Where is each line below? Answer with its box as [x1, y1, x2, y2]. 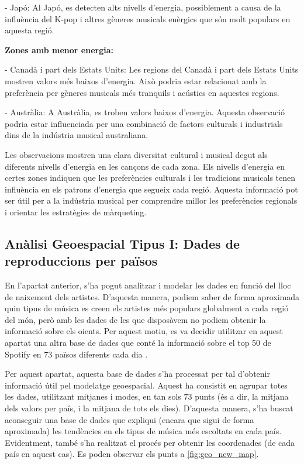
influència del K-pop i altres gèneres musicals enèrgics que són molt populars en [5, 12, 291, 25]
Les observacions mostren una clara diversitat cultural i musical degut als [5, 148, 268, 160]
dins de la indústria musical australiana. [5, 129, 148, 141]
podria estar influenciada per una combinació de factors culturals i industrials [5, 117, 283, 129]
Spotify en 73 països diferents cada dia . [5, 348, 148, 360]
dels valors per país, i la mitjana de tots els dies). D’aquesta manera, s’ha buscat [5, 402, 293, 414]
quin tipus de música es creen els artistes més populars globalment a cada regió [5, 302, 289, 314]
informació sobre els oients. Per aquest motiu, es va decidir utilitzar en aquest [5, 325, 284, 337]
